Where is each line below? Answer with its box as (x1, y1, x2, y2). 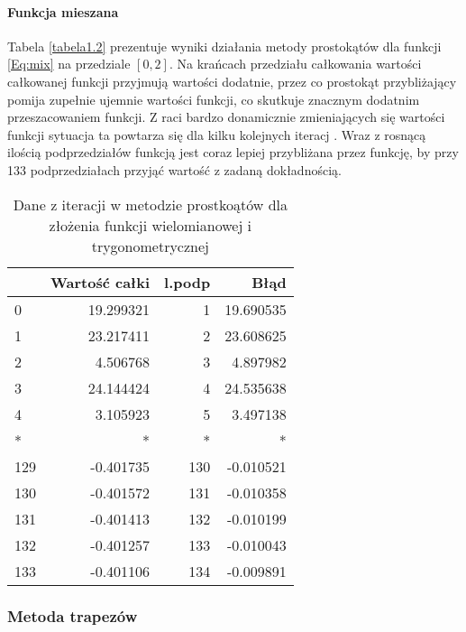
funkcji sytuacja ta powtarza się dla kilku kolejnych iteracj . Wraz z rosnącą (7, 125, 426, 144)
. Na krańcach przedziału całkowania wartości (169, 54, 422, 73)
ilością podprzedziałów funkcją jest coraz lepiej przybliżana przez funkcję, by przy (7, 143, 459, 162)
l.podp (164, 271, 211, 293)
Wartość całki (50, 271, 151, 293)
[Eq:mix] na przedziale (7, 54, 131, 73)
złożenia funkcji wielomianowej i (49, 214, 252, 236)
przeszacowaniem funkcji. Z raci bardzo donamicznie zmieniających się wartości (7, 107, 445, 126)
